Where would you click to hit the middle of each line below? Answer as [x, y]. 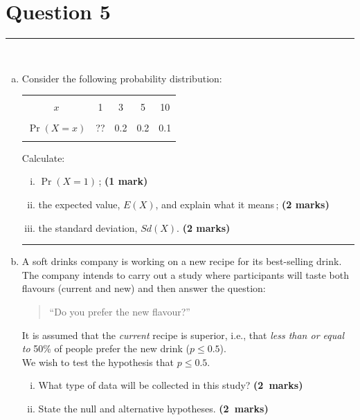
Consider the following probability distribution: [122, 78]
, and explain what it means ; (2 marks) [242, 204]
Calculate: [43, 157]
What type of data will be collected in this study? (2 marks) [171, 385]
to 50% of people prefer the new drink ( [106, 348]
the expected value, [79, 204]
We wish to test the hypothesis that [98, 362]
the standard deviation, [88, 227]
